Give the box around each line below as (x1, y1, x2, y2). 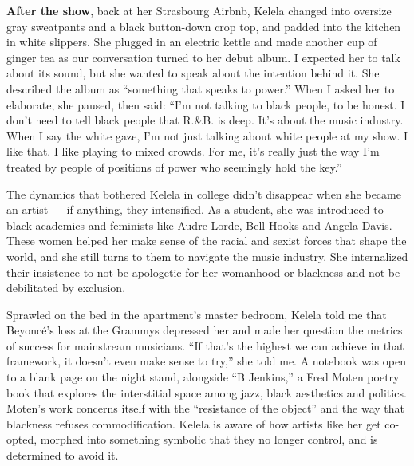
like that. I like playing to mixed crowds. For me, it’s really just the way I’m (6, 143, 380, 160)
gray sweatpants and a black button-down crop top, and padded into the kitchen (6, 18, 401, 34)
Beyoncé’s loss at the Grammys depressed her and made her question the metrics (6, 322, 403, 338)
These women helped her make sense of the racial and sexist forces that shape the (6, 232, 407, 249)
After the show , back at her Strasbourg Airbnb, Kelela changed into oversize (6, 2, 392, 18)
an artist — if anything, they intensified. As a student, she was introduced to (6, 201, 384, 218)
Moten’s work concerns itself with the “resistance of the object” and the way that (6, 400, 405, 417)
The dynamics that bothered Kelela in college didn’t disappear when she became (6, 185, 401, 202)
